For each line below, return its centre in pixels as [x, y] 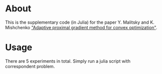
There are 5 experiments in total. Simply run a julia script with [68, 61]
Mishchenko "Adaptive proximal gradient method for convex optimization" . [81, 27]
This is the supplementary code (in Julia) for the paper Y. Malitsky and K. [80, 22]
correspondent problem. [30, 66]
